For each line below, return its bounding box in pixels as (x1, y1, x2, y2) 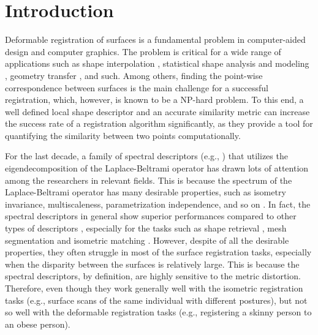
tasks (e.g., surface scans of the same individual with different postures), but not (5, 293, 308, 306)
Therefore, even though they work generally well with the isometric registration (5, 282, 303, 294)
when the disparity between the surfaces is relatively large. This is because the (5, 257, 300, 270)
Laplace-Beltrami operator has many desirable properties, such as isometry (5, 186, 286, 198)
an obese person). (5, 317, 70, 330)
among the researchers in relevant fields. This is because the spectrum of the (5, 173, 292, 186)
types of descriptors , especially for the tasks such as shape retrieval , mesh (5, 222, 287, 235)
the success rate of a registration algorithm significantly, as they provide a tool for (5, 117, 313, 130)
